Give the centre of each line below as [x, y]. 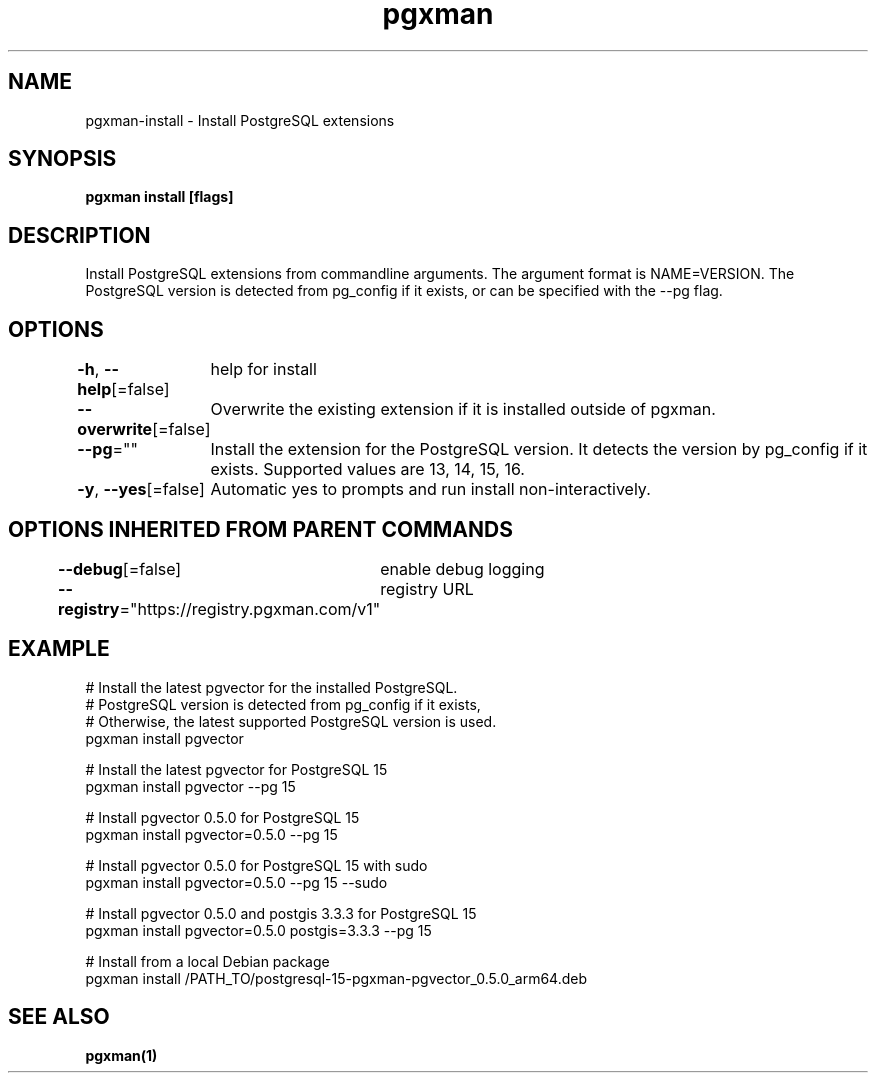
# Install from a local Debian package [207, 961]
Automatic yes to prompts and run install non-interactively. [430, 489]
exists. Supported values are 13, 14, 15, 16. [367, 469]
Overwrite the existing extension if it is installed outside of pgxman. [463, 409]
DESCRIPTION [79, 235]
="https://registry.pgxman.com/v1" [250, 608]
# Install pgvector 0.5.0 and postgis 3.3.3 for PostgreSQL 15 [281, 913]
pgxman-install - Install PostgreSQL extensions [240, 120]
